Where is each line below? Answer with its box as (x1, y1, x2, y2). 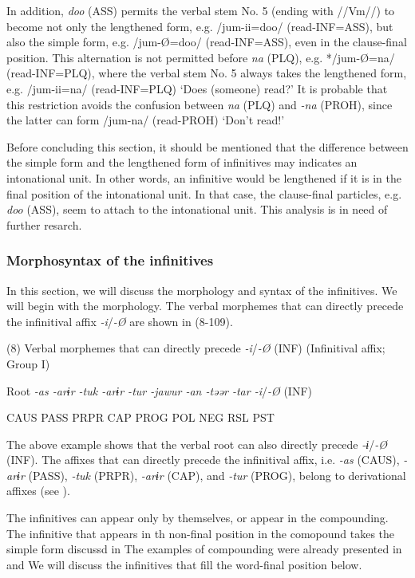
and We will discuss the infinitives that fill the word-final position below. (6, 556, 362, 572)
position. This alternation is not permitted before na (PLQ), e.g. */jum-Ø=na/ (6, 49, 395, 65)
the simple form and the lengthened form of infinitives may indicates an (6, 154, 358, 171)
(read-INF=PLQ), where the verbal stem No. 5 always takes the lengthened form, (6, 65, 407, 81)
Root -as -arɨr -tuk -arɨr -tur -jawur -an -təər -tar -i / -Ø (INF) (6, 382, 312, 399)
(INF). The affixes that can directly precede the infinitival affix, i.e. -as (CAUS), (6, 451, 400, 468)
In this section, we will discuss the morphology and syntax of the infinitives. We (6, 281, 397, 298)
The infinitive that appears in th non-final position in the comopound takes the (6, 525, 395, 541)
